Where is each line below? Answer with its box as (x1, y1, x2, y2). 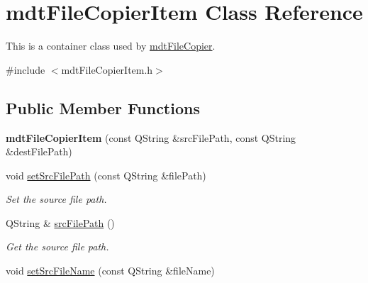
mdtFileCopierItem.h (61, 62, 153, 77)
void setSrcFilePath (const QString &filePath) (6, 167, 206, 182)
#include (6, 62, 45, 77)
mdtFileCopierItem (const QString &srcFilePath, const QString (6, 130, 296, 145)
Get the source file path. (6, 239, 109, 254)
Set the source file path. (6, 192, 107, 206)
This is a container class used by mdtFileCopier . (6, 38, 216, 53)
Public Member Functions (6, 96, 200, 118)
